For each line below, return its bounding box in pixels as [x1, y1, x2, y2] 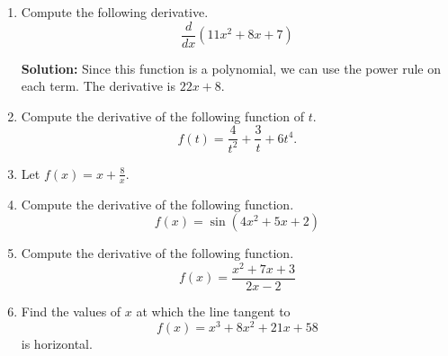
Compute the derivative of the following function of [21, 106, 305, 125]
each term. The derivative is [21, 76, 176, 95]
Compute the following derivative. [21, 3, 209, 21]
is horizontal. [21, 334, 93, 352]
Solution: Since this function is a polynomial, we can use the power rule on [21, 58, 441, 77]
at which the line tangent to [136, 302, 291, 320]
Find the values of [21, 302, 121, 320]
